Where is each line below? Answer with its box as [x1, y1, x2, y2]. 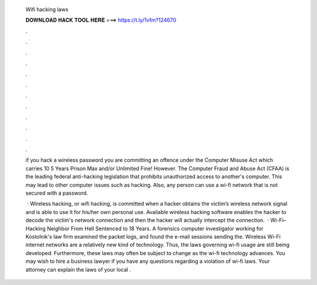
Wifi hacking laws [25, 6, 69, 13]
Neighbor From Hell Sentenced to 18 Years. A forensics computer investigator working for [47, 225, 264, 232]
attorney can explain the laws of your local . [25, 266, 131, 273]
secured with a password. [25, 189, 88, 196]
